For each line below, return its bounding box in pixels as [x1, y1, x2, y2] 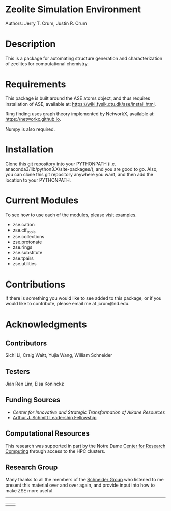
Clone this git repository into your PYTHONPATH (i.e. [5, 161, 116, 167]
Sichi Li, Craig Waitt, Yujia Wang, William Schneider [5, 352, 113, 359]
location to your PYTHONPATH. [5, 177, 71, 183]
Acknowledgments [5, 319, 88, 330]
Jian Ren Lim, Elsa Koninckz [5, 381, 64, 387]
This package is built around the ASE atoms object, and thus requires [5, 95, 150, 101]
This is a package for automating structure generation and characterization [5, 55, 163, 61]
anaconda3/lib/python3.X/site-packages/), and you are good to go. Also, [5, 166, 158, 172]
